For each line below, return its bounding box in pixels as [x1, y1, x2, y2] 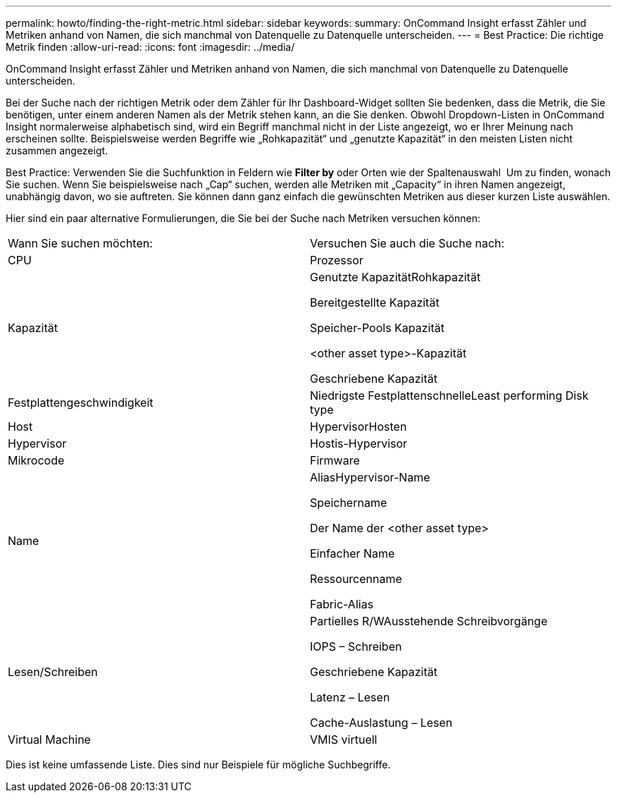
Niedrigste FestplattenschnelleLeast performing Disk [310, 388, 589, 403]
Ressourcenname [310, 572, 402, 586]
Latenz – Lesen [310, 690, 390, 704]
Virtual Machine [8, 732, 91, 747]
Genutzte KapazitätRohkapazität [310, 270, 481, 284]
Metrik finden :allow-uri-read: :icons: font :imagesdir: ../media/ [6, 41, 295, 53]
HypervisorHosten [310, 419, 407, 434]
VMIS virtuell [310, 732, 378, 747]
